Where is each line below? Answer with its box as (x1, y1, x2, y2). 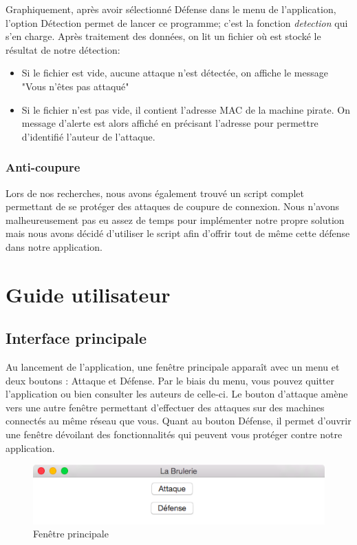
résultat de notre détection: (6, 42, 120, 56)
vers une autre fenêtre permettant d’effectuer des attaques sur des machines (6, 400, 325, 414)
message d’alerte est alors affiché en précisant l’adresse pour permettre (21, 116, 318, 130)
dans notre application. (6, 239, 102, 254)
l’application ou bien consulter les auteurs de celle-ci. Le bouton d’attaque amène (6, 387, 348, 401)
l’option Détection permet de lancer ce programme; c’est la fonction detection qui (6, 15, 348, 30)
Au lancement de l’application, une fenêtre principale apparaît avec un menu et (6, 360, 340, 374)
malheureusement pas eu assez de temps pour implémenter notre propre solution (6, 212, 345, 227)
